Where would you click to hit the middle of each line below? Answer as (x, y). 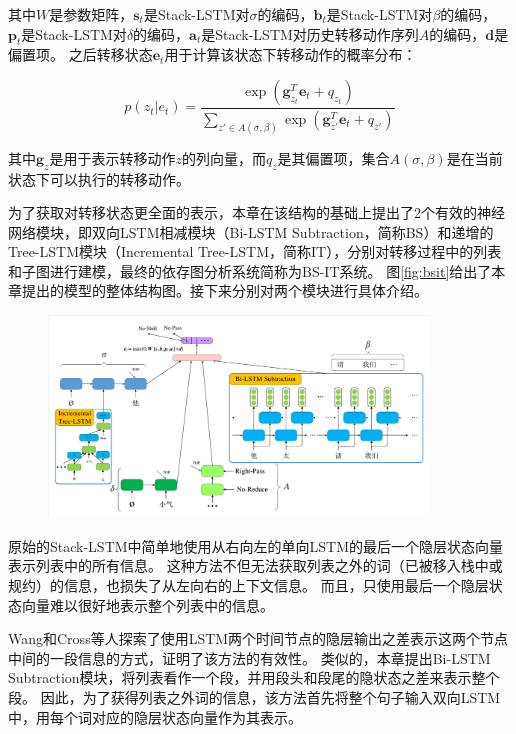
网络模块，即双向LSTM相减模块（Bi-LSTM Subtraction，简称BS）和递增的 (251, 231)
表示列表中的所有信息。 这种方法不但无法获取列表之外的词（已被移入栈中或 (255, 565)
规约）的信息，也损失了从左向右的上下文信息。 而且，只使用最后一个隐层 (248, 584)
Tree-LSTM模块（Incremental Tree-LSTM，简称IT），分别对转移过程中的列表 (255, 251)
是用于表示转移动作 (112, 157)
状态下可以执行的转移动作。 (99, 178)
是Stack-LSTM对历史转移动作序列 (310, 33)
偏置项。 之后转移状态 (80, 54)
